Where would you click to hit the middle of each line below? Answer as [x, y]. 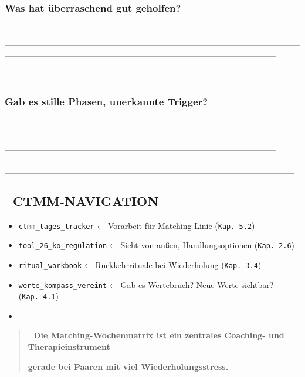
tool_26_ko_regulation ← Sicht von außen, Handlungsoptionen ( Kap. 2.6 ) [157, 245]
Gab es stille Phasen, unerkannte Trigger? [106, 102]
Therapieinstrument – [73, 347]
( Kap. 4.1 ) [38, 296]
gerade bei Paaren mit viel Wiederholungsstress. [128, 366]
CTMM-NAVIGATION [86, 201]
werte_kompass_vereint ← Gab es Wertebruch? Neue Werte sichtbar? [146, 284]
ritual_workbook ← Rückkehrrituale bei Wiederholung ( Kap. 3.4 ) [140, 264]
